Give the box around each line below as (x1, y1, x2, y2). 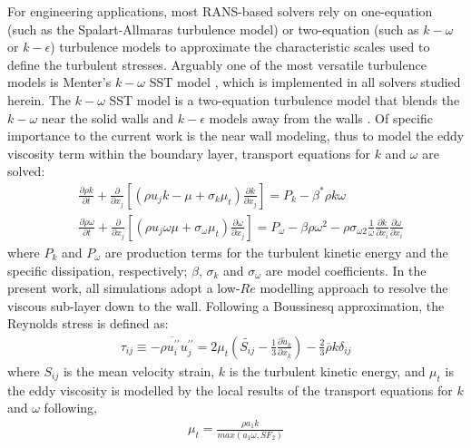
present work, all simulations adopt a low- (7, 278, 240, 297)
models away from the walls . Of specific (209, 108, 433, 127)
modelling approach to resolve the (260, 278, 448, 297)
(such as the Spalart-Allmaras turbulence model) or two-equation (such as (7, 19, 419, 38)
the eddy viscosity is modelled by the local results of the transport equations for (7, 380, 453, 399)
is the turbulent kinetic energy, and (229, 362, 426, 380)
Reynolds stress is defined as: (7, 314, 169, 333)
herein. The (7, 90, 72, 109)
